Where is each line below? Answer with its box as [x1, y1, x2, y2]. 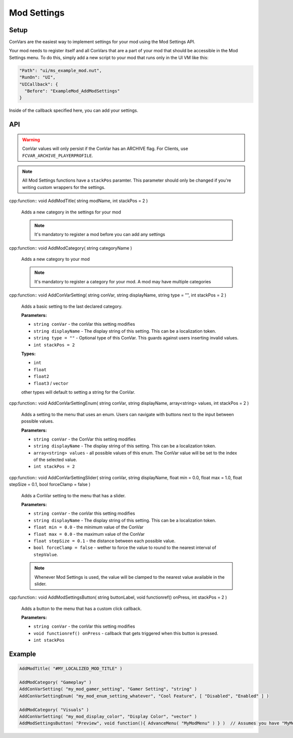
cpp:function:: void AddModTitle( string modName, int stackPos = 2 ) [9, 198, 148, 204]
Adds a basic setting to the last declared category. [21, 303, 123, 309]
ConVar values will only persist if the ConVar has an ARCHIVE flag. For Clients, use [22, 146, 188, 151]
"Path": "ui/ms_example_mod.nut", [19, 67, 102, 73]
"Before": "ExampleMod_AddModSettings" [24, 88, 120, 94]
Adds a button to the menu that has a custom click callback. [21, 606, 142, 611]
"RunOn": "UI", [19, 75, 56, 80]
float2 [33, 374, 49, 380]
